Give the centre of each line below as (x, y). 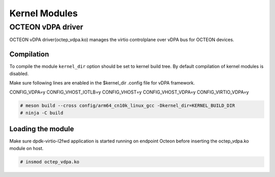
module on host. (26, 148)
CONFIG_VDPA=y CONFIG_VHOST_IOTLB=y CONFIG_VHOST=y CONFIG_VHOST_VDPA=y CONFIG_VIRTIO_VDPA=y (129, 92)
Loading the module (42, 129)
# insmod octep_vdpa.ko (50, 162)
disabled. (19, 73)
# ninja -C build (42, 113)
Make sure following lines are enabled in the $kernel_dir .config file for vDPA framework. (102, 83)
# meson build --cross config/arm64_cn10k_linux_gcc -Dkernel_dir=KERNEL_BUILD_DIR (128, 106)
